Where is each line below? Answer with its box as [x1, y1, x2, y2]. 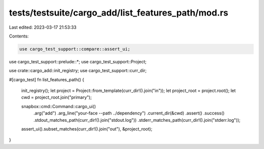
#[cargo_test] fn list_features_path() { [9, 76, 85, 82]
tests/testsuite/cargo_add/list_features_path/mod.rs [9, 7, 228, 18]
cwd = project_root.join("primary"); [21, 94, 92, 100]
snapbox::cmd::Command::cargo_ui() [21, 103, 96, 109]
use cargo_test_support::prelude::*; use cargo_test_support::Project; [9, 58, 147, 64]
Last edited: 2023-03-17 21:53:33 [9, 24, 77, 30]
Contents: [9, 33, 29, 39]
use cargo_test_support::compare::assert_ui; [19, 46, 131, 52]
